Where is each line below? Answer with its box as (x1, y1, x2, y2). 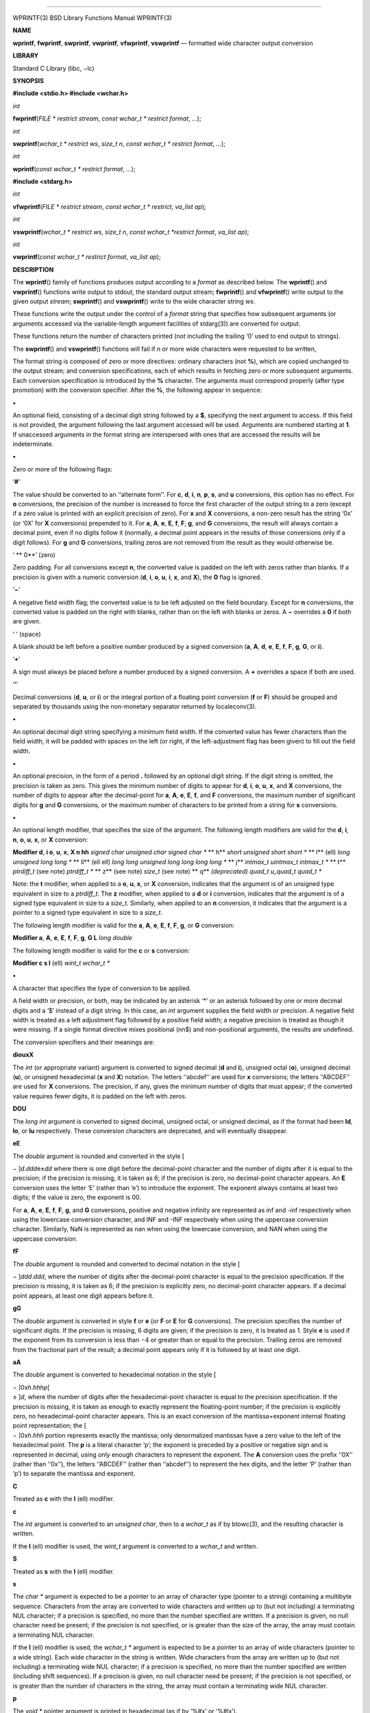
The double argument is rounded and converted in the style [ (12, 1152, 185, 1160)
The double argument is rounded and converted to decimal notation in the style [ (12, 1259, 241, 1268)
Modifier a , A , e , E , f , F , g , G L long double (12, 934, 133, 942)
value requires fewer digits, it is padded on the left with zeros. (12, 1092, 187, 1100)
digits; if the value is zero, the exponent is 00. (12, 1193, 142, 1202)
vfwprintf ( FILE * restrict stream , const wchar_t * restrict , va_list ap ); (12, 202, 206, 210)
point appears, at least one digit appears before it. (12, 1292, 154, 1300)
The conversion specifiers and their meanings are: (12, 1038, 155, 1046)
